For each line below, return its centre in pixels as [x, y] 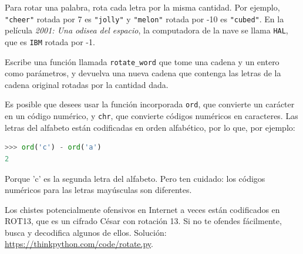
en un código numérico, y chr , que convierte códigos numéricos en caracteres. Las [151, 116]
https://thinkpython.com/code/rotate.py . [79, 244]
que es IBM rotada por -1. [50, 41]
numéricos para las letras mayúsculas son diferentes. [98, 190]
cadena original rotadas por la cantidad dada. [87, 84]
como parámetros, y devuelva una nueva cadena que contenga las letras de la [143, 73]
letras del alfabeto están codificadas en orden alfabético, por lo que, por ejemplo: [150, 127]
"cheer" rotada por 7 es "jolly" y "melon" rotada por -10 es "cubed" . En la [144, 18]
